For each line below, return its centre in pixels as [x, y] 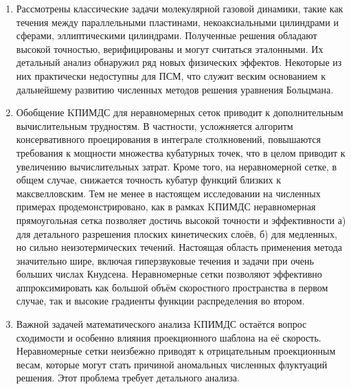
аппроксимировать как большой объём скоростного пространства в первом [172, 287]
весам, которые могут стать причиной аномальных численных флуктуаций [172, 364]
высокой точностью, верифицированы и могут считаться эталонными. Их [170, 48]
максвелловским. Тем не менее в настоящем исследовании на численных [168, 193]
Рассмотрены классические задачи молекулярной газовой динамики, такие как [180, 8]
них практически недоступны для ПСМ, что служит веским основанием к [171, 75]
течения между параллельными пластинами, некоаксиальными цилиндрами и [177, 22]
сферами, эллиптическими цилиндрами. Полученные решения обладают [167, 35]
